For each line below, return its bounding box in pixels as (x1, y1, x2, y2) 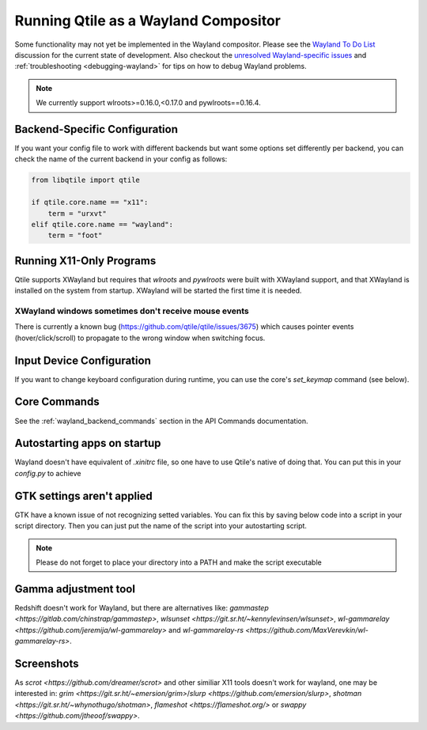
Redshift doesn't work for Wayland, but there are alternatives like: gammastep (14, 603, 269, 612)
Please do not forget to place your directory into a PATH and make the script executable (36, 558, 322, 567)
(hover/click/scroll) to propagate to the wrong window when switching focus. (14, 333, 266, 342)
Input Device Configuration (14, 354, 152, 367)
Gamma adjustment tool (14, 582, 136, 596)
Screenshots (14, 656, 79, 670)
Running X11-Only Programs (14, 254, 157, 267)
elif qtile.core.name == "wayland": (31, 220, 174, 229)
